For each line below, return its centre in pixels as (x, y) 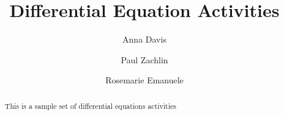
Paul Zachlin (144, 59)
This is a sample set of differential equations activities (90, 106)
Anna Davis (144, 39)
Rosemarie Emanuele (144, 80)
